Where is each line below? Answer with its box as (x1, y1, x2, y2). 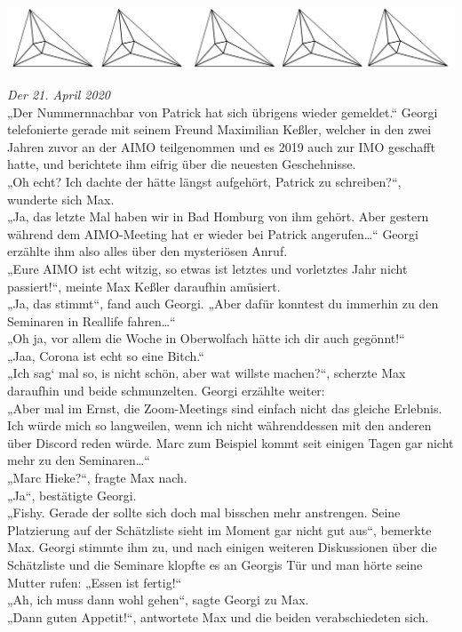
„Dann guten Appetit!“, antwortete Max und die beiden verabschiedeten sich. (7, 607, 429, 626)
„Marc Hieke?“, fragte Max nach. (7, 468, 187, 487)
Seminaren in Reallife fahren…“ (7, 311, 176, 330)
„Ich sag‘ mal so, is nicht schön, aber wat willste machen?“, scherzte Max (7, 364, 406, 382)
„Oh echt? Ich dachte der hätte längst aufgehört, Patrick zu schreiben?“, (7, 172, 402, 190)
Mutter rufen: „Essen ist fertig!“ (7, 572, 182, 591)
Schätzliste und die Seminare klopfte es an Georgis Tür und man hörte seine (7, 556, 423, 573)
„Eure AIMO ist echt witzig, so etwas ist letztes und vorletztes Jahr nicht (7, 259, 408, 277)
